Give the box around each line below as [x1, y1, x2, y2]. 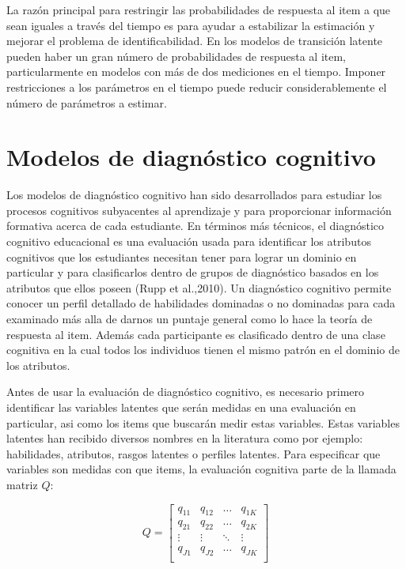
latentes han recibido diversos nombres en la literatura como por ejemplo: [6, 430, 363, 447]
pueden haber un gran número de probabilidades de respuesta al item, [6, 47, 347, 64]
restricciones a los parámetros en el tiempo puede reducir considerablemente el [6, 78, 387, 95]
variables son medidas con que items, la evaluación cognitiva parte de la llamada [6, 461, 397, 477]
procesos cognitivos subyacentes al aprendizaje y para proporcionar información [6, 202, 392, 218]
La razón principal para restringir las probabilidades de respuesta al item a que [6, 2, 391, 17]
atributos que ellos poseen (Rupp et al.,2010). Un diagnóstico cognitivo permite [6, 279, 392, 296]
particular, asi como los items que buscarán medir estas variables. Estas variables [6, 414, 400, 431]
